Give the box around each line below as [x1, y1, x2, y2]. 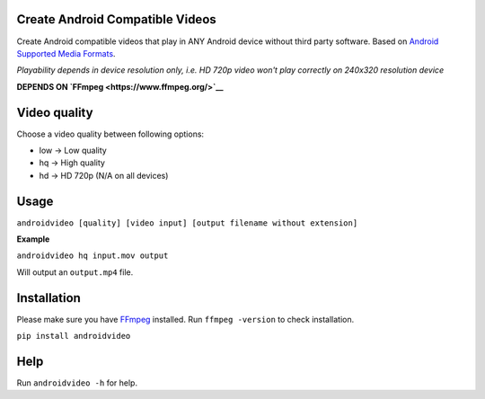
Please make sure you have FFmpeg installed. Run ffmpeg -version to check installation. [16, 314, 355, 324]
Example [16, 234, 50, 244]
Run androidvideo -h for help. [16, 377, 138, 388]
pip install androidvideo [16, 331, 131, 341]
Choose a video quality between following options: [16, 129, 205, 139]
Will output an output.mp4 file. [16, 266, 134, 278]
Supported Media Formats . [16, 48, 116, 58]
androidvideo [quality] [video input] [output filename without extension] [16, 217, 358, 228]
